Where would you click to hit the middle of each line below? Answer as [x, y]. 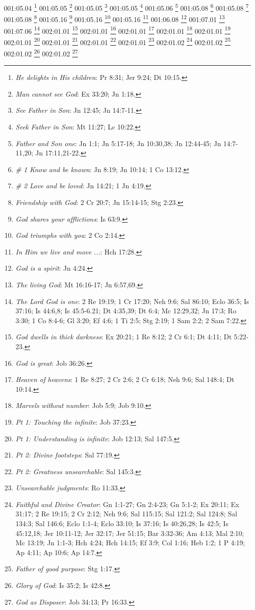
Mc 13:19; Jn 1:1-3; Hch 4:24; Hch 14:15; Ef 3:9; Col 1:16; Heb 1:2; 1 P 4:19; [130, 543]
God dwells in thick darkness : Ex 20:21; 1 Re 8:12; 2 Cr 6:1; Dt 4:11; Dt [124, 337]
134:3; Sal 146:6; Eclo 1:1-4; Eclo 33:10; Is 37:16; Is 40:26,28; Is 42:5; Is [122, 523]
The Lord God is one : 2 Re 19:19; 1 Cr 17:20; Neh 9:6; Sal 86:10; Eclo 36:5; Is [132, 301]
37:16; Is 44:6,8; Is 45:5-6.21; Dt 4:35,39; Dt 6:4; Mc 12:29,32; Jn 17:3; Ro [126, 311]
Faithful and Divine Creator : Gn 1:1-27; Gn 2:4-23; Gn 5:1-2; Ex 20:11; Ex [127, 504]
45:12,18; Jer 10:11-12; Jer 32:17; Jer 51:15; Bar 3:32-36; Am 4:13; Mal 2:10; [130, 533]
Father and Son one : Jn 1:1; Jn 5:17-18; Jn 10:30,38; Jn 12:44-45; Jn [118, 143]
